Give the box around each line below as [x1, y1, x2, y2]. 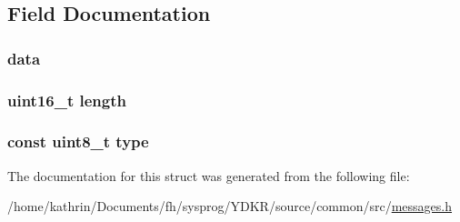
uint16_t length [7, 88, 126, 111]
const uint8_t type [7, 130, 149, 153]
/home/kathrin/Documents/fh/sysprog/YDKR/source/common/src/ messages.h [7, 197, 453, 216]
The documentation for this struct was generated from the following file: [7, 166, 410, 185]
